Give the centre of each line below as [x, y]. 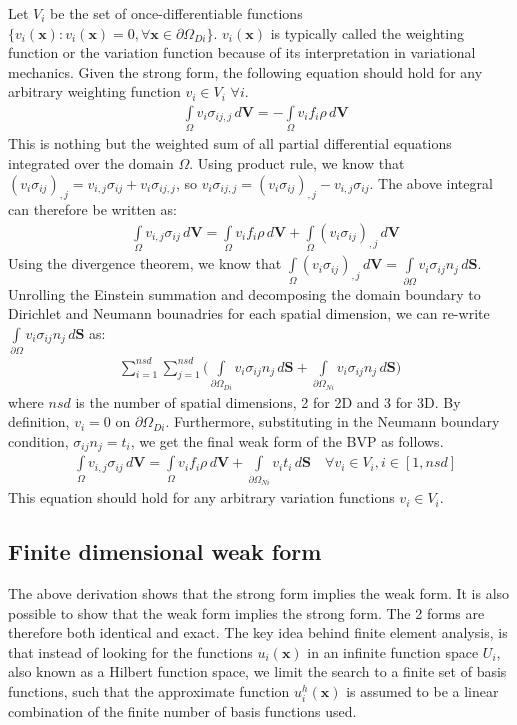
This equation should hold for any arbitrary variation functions [201, 497]
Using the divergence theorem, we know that [145, 263]
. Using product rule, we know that [297, 162]
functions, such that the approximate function [149, 691]
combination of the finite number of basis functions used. [182, 711]
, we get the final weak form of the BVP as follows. [287, 440]
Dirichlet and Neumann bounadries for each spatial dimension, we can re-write [249, 313]
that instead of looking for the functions [130, 651]
